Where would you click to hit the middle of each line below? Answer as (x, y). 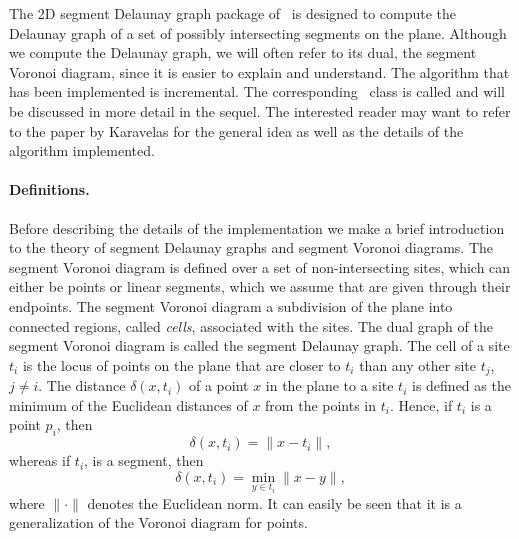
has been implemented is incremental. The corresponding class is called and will (257, 91)
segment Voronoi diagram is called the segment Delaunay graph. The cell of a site (259, 345)
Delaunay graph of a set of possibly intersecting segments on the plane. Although (258, 32)
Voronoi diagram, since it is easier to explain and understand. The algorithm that (259, 71)
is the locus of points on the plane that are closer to (181, 364)
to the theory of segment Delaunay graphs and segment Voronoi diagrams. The (251, 247)
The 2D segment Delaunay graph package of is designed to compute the (233, 13)
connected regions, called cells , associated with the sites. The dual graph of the (251, 325)
